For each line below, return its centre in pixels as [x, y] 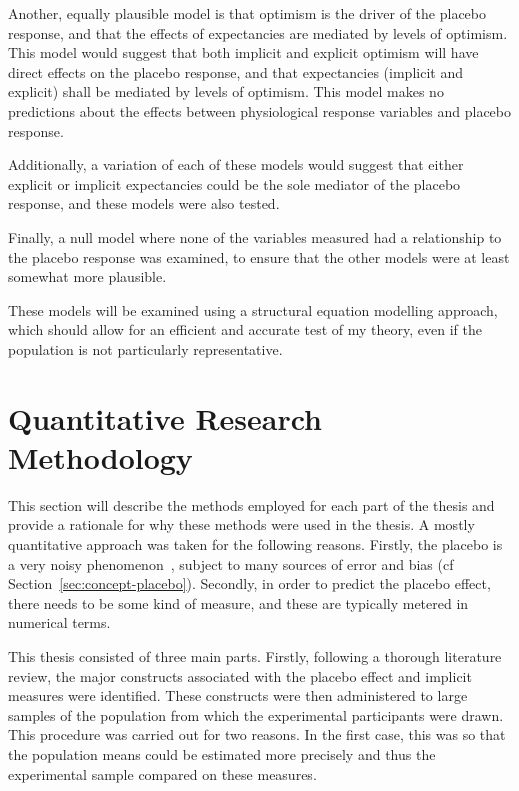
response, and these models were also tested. [144, 203]
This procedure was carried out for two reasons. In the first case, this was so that [257, 734]
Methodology [100, 456]
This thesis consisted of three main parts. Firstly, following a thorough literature [255, 655]
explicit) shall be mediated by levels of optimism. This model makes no [226, 91]
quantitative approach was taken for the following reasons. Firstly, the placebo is [255, 544]
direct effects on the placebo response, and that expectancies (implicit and [235, 71]
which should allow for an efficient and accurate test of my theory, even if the [245, 329]
